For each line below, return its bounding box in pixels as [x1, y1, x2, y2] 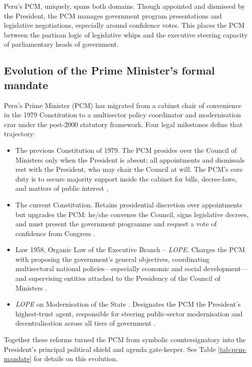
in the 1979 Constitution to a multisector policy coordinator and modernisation [4, 110, 241, 120]
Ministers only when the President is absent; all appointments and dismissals [15, 154, 245, 165]
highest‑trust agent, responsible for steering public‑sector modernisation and [15, 308, 243, 318]
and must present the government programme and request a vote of [15, 219, 217, 229]
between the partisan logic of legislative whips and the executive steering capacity [4, 29, 248, 39]
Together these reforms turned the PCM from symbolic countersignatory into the [4, 334, 246, 345]
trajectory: [4, 128, 36, 139]
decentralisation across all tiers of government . [15, 318, 156, 328]
